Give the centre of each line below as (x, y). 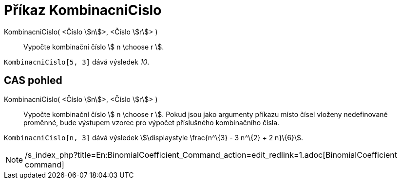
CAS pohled (33, 81)
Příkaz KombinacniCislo (83, 10)
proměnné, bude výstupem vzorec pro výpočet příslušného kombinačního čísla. (152, 122)
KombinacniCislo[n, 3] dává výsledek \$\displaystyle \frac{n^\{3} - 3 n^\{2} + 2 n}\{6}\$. (154, 137)
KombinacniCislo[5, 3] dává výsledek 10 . (77, 62)
